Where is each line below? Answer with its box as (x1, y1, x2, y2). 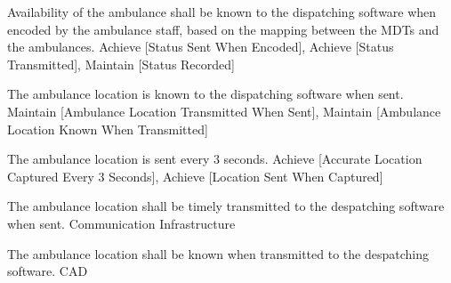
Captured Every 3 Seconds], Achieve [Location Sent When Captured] (7, 166, 383, 185)
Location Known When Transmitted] (7, 119, 208, 138)
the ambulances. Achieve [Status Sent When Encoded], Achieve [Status (7, 37, 394, 56)
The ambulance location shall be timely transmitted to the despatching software (7, 197, 445, 215)
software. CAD (7, 262, 88, 280)
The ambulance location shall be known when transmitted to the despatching (7, 244, 429, 263)
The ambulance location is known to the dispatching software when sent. (7, 85, 404, 103)
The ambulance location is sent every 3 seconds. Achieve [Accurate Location (7, 150, 423, 168)
